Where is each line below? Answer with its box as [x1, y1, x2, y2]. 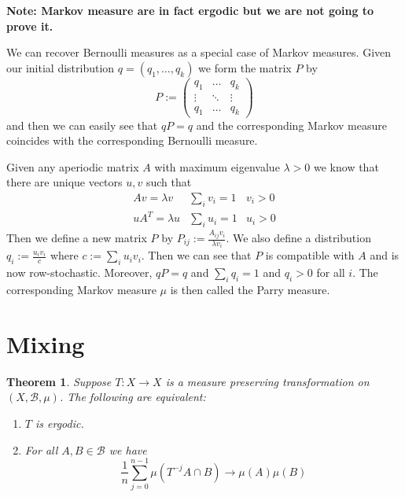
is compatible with [265, 247, 355, 263]
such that [145, 174, 192, 190]
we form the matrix [198, 59, 292, 75]
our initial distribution [6, 59, 115, 75]
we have [109, 441, 147, 458]
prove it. [6, 17, 53, 34]
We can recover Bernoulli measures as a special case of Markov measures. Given [6, 44, 392, 61]
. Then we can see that [141, 247, 252, 263]
